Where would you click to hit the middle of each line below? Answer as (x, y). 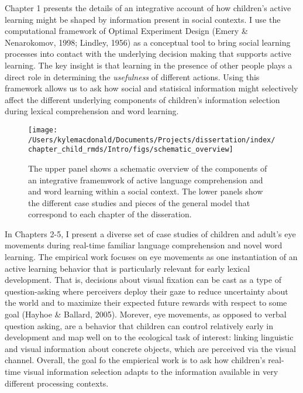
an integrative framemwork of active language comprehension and (146, 180)
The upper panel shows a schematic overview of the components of (148, 168)
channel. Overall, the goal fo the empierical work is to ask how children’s (135, 360)
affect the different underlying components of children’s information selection (142, 99)
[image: (43, 130)
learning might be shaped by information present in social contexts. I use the (143, 19)
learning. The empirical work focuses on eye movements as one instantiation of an (151, 257)
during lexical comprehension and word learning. (92, 111)
